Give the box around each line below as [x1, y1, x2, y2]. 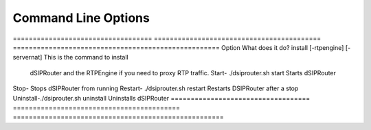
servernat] [12, 53, 43, 62]
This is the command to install [43, 53, 128, 62]
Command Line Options [12, 10, 150, 25]
